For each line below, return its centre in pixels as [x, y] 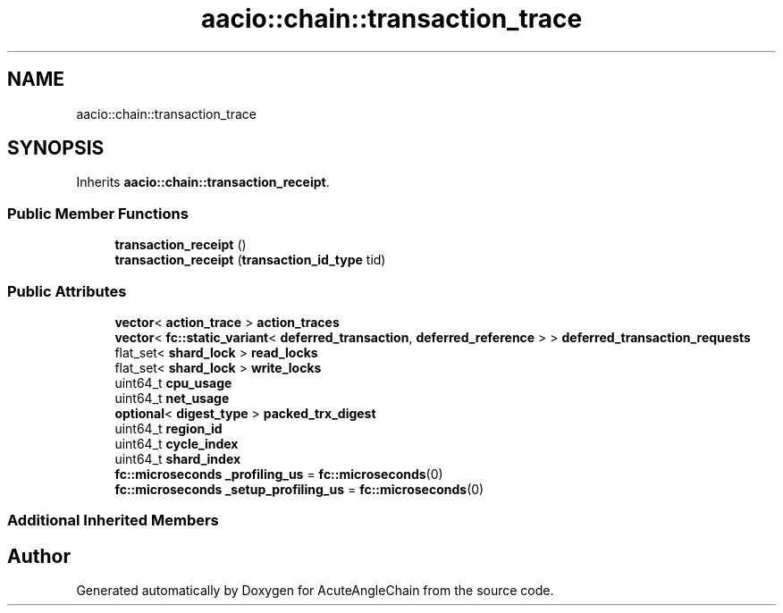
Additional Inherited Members [113, 521]
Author [39, 556]
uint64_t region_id [168, 428]
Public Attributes [67, 291]
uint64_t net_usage [172, 398]
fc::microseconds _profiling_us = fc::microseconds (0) [279, 474]
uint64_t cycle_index [177, 443]
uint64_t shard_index [178, 458]
